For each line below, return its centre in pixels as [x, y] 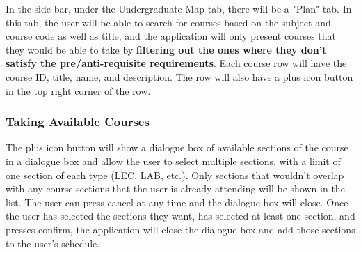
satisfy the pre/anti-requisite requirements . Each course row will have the [176, 63]
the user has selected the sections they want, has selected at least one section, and [180, 216]
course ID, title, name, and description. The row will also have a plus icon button [179, 76]
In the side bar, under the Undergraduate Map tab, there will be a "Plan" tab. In [179, 8]
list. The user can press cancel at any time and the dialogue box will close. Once [177, 202]
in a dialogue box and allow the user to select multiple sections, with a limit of [173, 161]
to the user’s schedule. [53, 243]
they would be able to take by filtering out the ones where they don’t [166, 49]
